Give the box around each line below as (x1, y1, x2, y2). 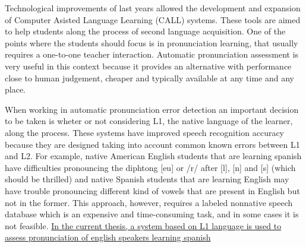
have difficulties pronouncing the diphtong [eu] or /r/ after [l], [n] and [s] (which (5, 161, 296, 173)
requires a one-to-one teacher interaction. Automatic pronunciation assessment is (5, 48, 299, 61)
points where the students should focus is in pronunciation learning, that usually (5, 36, 298, 49)
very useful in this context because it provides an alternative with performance (5, 59, 292, 72)
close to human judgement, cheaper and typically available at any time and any (5, 71, 295, 84)
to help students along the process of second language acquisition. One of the (5, 25, 286, 37)
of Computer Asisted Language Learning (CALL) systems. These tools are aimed (5, 13, 301, 26)
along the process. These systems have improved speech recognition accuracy (5, 126, 285, 138)
